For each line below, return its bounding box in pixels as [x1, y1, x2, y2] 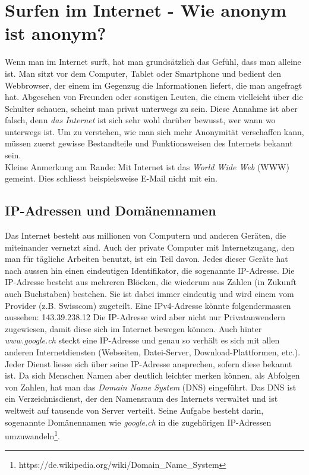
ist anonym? [5, 21, 106, 45]
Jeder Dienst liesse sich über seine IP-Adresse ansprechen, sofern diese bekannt [5, 357, 292, 370]
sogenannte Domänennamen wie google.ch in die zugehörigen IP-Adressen [5, 415, 272, 428]
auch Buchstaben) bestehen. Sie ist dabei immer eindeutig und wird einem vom [5, 287, 294, 300]
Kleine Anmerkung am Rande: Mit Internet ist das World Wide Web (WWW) [5, 160, 289, 173]
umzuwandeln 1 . [5, 428, 60, 442]
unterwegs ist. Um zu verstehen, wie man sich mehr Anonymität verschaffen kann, [5, 125, 304, 137]
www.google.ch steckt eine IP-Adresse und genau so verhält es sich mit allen [5, 334, 280, 346]
